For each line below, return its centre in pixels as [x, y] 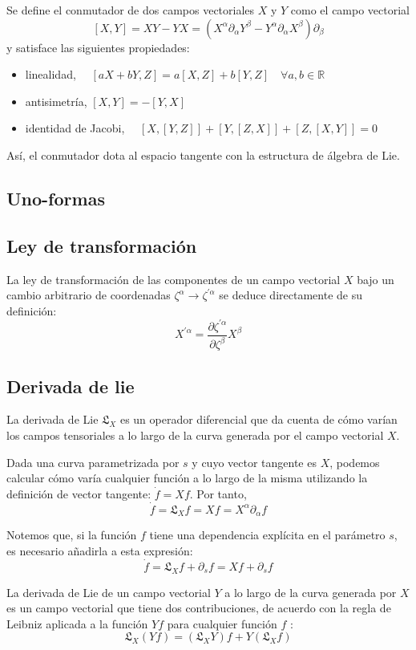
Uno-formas [56, 198]
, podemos [355, 462]
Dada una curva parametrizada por [93, 462]
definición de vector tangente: [79, 493]
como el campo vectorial [350, 10]
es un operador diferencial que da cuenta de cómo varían [258, 419]
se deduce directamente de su [291, 295]
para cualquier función [222, 623]
